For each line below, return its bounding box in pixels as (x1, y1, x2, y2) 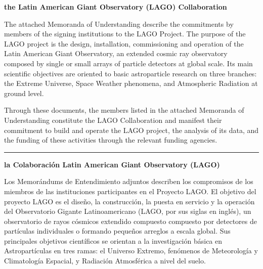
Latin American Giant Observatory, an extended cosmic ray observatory (4, 48, 228, 59)
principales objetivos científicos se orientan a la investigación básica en (4, 235, 223, 246)
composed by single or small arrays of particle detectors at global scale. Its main (4, 58, 253, 68)
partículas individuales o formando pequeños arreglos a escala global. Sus (4, 226, 231, 236)
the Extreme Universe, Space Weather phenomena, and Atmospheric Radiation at (4, 78, 258, 88)
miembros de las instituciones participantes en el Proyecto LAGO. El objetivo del (4, 186, 256, 196)
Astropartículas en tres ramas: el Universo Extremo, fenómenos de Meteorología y (4, 245, 258, 256)
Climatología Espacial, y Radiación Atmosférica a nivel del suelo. (4, 255, 206, 266)
